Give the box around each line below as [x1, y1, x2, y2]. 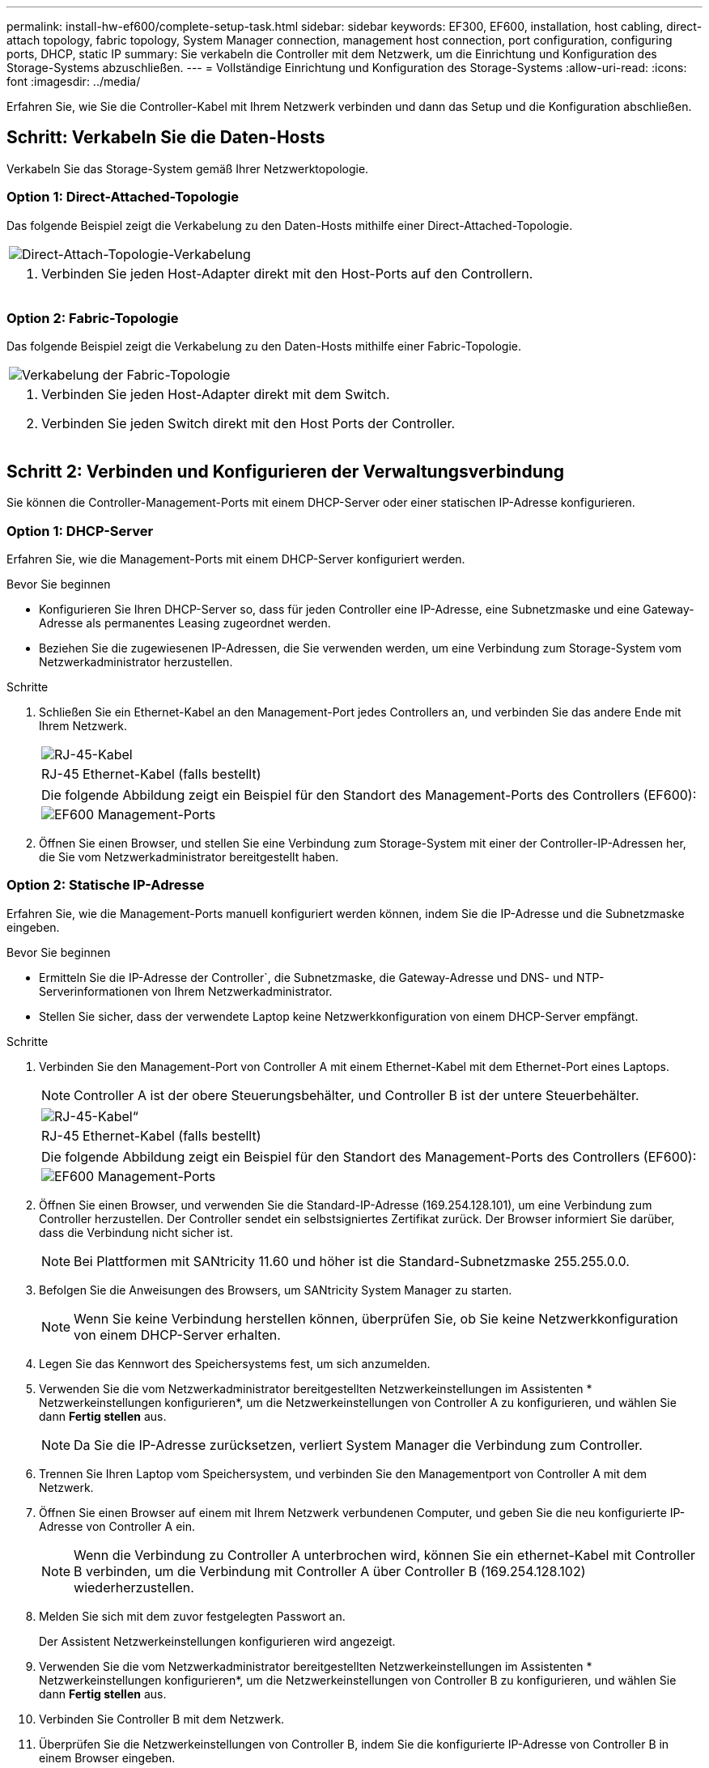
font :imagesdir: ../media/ [6, 74, 141, 88]
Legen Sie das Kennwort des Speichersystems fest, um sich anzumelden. [39, 1356, 431, 1371]
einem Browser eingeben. [39, 1750, 176, 1765]
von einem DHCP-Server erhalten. [74, 1326, 281, 1343]
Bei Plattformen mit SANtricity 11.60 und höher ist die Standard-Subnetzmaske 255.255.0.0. [74, 1252, 630, 1269]
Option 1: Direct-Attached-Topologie [6, 189, 239, 206]
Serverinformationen [39, 984, 149, 998]
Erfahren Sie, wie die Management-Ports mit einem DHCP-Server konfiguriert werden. [6, 551, 465, 566]
